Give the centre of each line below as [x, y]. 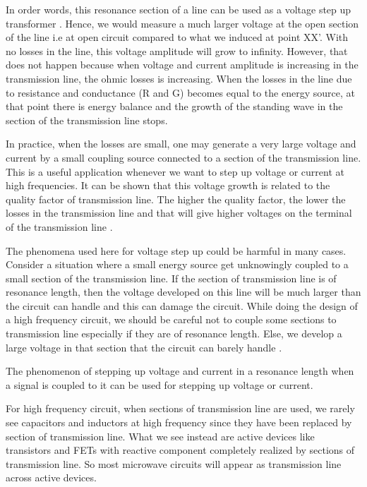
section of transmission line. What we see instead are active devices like [160, 436]
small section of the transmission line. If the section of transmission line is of [171, 278]
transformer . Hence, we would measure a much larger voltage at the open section [182, 23]
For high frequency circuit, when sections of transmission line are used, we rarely [180, 408]
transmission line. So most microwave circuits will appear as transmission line [174, 463]
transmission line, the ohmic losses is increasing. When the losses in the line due [179, 78]
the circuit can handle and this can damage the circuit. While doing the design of [182, 305]
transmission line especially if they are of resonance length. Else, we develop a [174, 333]
